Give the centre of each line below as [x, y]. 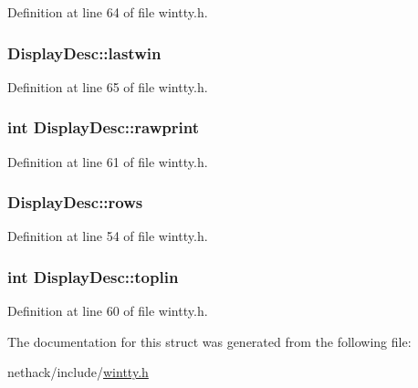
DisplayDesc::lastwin [84, 52]
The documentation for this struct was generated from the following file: [209, 341]
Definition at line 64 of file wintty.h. [108, 12]
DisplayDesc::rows [75, 202]
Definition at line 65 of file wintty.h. [108, 86]
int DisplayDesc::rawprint [103, 127]
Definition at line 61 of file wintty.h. [108, 161]
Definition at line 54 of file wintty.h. [108, 236]
